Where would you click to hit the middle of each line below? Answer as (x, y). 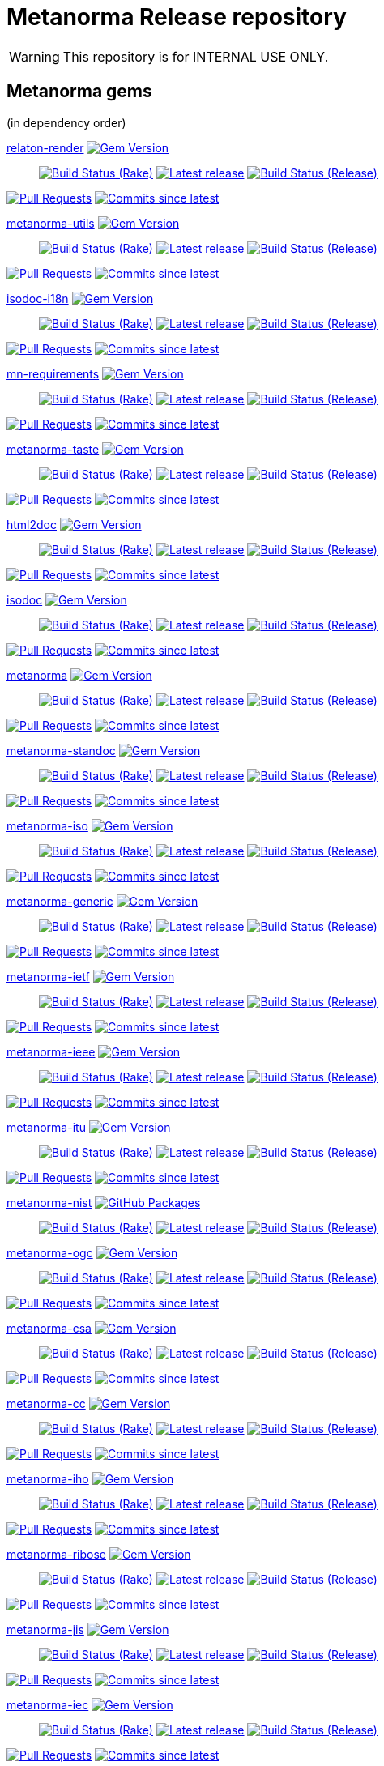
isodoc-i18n (38, 298)
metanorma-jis (45, 1629)
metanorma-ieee (51, 1051)
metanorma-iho (48, 1478)
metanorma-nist (49, 1202)
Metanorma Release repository (177, 17)
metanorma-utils (51, 223)
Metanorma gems (79, 92)
